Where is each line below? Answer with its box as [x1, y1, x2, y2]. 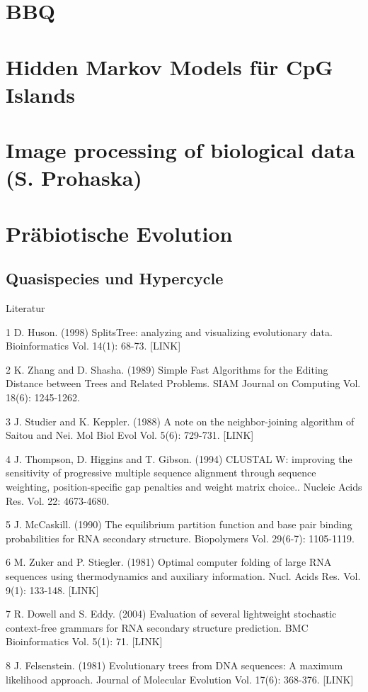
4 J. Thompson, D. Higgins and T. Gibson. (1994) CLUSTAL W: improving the [6, 451, 352, 466]
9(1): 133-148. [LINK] [6, 582, 99, 597]
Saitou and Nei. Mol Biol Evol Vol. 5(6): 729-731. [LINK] [6, 428, 254, 442]
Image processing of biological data [6, 135, 355, 164]
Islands [6, 79, 76, 108]
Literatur [6, 301, 45, 316]
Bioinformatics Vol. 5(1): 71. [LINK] [6, 634, 163, 649]
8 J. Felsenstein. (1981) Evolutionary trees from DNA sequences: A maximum [6, 657, 343, 672]
